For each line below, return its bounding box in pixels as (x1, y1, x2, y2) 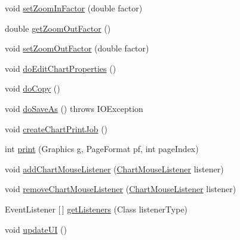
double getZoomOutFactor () (5, 22, 111, 34)
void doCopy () (5, 82, 60, 95)
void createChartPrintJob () (5, 122, 108, 135)
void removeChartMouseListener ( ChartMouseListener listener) (5, 183, 236, 195)
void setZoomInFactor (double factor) (5, 2, 143, 14)
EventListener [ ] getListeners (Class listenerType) (5, 202, 188, 215)
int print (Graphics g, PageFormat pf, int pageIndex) (5, 142, 199, 155)
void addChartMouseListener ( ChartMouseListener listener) (5, 162, 224, 175)
